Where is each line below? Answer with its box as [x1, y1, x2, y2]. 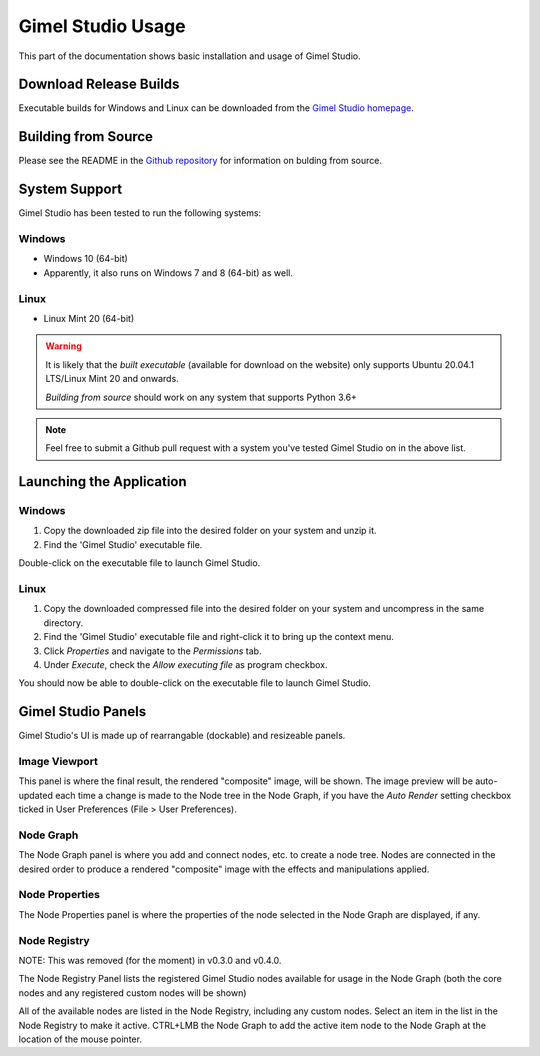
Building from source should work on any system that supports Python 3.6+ [45, 391, 357, 403]
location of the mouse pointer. [18, 1033, 142, 1045]
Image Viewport [18, 754, 99, 768]
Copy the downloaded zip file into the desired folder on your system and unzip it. [43, 525, 377, 537]
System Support [18, 181, 123, 198]
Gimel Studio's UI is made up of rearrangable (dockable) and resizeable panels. [18, 730, 346, 742]
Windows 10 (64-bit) [43, 253, 129, 265]
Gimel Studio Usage [18, 15, 186, 37]
